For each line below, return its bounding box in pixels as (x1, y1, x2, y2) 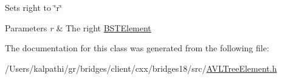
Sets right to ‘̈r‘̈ (5, 1, 62, 13)
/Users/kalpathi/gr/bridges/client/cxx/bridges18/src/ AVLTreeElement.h (5, 62, 277, 74)
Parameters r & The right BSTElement (5, 21, 151, 34)
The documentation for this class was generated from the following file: (5, 42, 269, 54)
